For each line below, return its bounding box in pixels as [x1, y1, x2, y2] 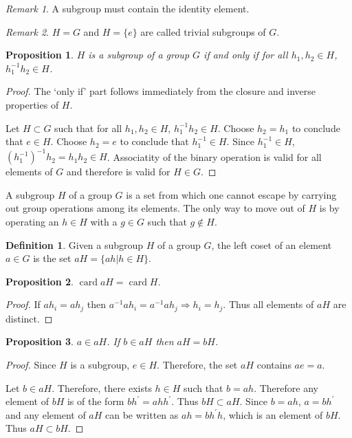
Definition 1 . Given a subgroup [5, 237, 144, 252]
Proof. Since [5, 358, 56, 372]
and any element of [5, 407, 86, 421]
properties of [5, 97, 59, 111]
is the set [33, 251, 71, 265]
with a [90, 215, 118, 229]
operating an [5, 215, 59, 229]
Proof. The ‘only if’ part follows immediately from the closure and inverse [5, 84, 316, 98]
